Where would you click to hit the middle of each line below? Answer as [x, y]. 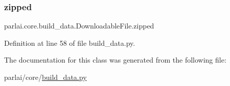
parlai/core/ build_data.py [45, 77]
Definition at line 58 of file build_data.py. [70, 42]
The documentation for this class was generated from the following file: [115, 60]
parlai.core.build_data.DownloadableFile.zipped [79, 26]
